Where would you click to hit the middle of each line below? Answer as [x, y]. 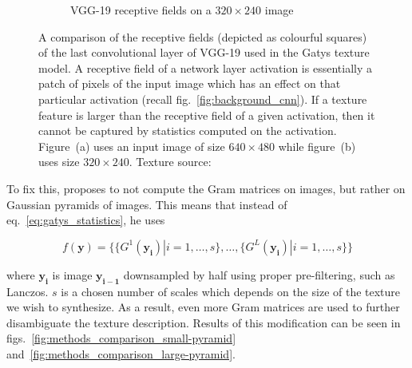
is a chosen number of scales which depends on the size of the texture [231, 291]
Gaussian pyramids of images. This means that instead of [147, 204]
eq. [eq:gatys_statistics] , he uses [86, 220]
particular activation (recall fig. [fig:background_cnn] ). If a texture [203, 99]
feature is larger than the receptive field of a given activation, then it [207, 115]
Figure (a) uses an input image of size [132, 146]
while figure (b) [317, 146]
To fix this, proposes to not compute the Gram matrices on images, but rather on [206, 188]
